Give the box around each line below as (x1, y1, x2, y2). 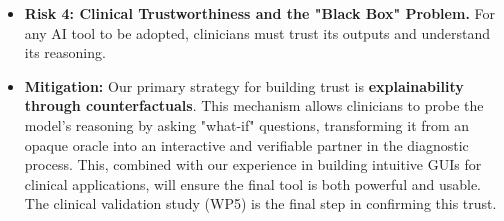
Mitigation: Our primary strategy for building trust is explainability (24, 75, 464, 96)
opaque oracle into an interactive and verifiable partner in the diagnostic (24, 134, 469, 155)
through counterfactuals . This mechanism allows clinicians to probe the (24, 95, 484, 116)
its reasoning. (24, 42, 106, 63)
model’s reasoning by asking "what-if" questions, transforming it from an (24, 114, 470, 135)
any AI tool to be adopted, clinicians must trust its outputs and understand (24, 22, 491, 43)
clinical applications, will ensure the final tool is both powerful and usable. (24, 173, 482, 194)
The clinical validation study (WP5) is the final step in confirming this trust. (24, 193, 497, 214)
